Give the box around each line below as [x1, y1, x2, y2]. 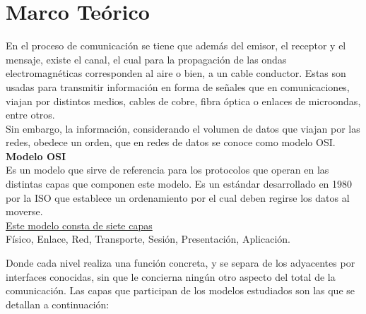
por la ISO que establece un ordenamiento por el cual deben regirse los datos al [6, 190, 350, 205]
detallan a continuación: [6, 296, 110, 311]
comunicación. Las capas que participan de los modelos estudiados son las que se [6, 283, 355, 298]
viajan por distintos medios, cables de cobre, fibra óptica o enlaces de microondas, [6, 93, 361, 108]
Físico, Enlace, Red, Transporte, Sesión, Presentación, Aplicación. [6, 231, 290, 246]
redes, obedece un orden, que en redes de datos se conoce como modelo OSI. [6, 135, 336, 150]
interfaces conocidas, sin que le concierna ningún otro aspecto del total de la [6, 269, 336, 284]
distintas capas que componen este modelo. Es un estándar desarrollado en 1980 [6, 176, 353, 191]
